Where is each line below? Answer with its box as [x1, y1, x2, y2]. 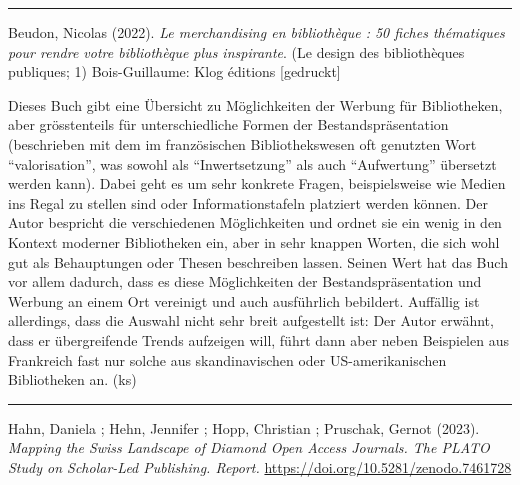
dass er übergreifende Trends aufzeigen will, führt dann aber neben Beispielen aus [8, 329, 509, 350]
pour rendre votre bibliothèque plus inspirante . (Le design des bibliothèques [8, 41, 465, 62]
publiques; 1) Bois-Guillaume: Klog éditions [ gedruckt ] [8, 61, 341, 82]
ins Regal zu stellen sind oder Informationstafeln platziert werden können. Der [8, 192, 489, 213]
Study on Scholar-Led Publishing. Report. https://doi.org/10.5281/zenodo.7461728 [8, 456, 512, 477]
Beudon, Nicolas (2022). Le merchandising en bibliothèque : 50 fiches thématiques [8, 22, 505, 42]
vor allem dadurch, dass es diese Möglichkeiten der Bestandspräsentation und [8, 271, 482, 292]
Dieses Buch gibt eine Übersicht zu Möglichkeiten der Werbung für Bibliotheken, [8, 94, 503, 115]
